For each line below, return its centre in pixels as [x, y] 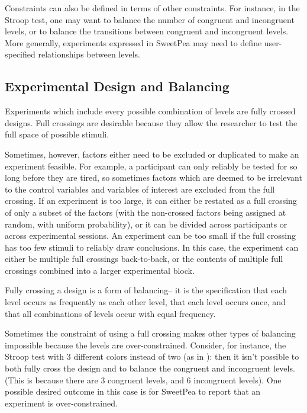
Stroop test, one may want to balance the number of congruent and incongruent [150, 19]
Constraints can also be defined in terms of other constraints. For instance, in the [152, 8]
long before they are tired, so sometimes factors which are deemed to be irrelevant [153, 177]
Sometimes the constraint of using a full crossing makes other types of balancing [150, 333]
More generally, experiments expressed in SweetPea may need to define [133, 42]
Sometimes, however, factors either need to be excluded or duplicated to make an [152, 154]
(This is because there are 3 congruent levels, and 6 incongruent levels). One [143, 380]
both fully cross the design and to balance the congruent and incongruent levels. [150, 368]
